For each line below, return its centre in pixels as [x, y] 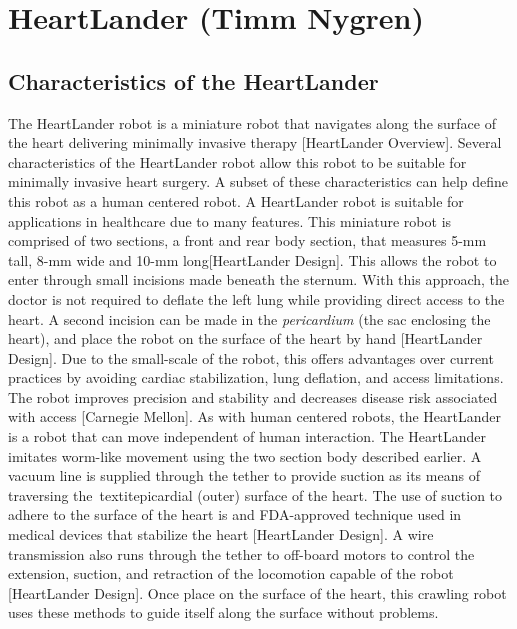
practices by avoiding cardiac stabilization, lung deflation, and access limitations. [256, 377]
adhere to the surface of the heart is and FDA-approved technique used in [235, 514]
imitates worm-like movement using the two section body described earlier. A [245, 455]
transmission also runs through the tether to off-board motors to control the [241, 553]
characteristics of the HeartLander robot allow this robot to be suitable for [237, 161]
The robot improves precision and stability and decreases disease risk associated [253, 396]
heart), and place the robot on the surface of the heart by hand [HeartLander [245, 338]
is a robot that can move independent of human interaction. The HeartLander [247, 436]
